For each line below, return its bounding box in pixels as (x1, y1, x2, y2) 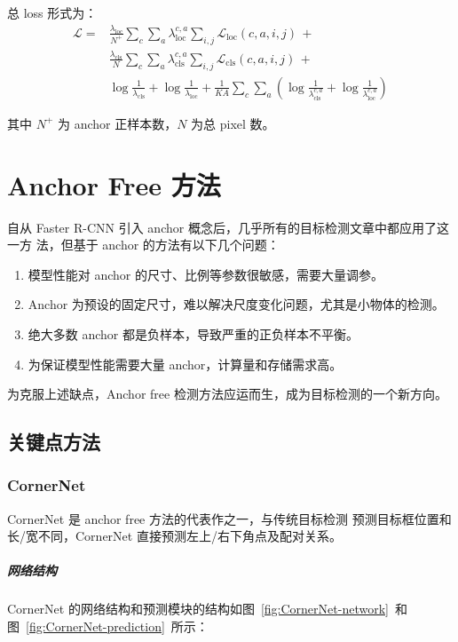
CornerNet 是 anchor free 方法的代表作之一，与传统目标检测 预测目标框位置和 (7, 509, 452, 527)
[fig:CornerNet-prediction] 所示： (26, 617, 209, 636)
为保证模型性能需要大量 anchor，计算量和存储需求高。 (28, 354, 343, 373)
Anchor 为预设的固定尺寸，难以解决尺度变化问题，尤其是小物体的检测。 (28, 295, 445, 313)
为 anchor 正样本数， (57, 114, 178, 132)
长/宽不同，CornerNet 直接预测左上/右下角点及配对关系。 (7, 527, 342, 545)
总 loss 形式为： (7, 4, 98, 21)
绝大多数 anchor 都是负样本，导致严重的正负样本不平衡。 (28, 324, 359, 343)
